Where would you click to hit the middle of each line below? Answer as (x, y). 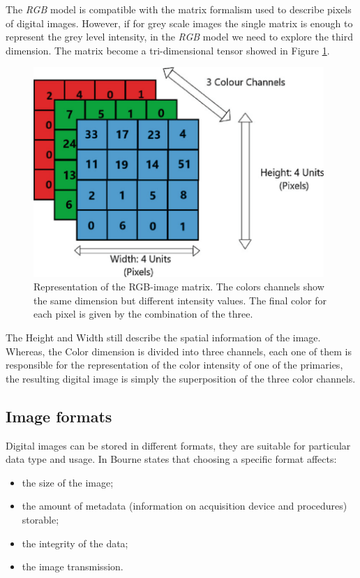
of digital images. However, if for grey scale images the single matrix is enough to (179, 23)
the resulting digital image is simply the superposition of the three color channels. (181, 378)
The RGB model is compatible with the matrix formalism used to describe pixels (179, 9)
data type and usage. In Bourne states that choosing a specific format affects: (171, 459)
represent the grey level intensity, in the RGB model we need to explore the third (179, 37)
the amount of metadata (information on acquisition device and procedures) (185, 506)
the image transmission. (73, 566)
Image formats (59, 416)
